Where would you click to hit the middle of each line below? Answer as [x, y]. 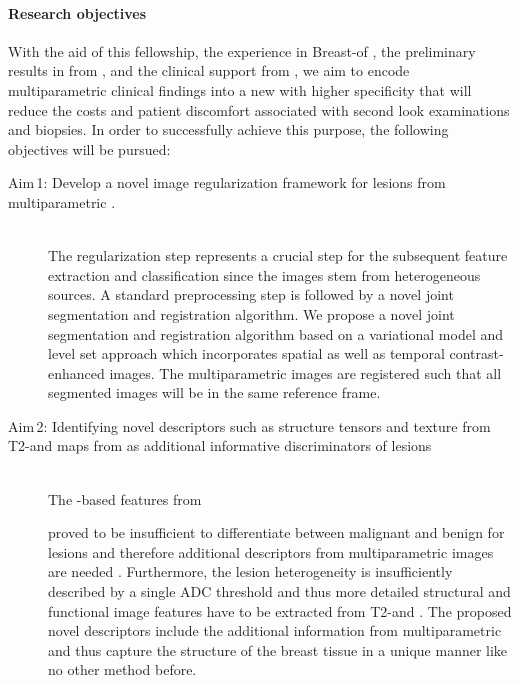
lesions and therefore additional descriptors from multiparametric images [271, 551]
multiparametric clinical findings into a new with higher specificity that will [240, 89]
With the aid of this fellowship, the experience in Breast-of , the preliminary [242, 50]
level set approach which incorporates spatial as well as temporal [246, 353]
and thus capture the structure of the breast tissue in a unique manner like [278, 649]
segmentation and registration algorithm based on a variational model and [276, 333]
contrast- [476, 353]
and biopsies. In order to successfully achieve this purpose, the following [228, 129]
